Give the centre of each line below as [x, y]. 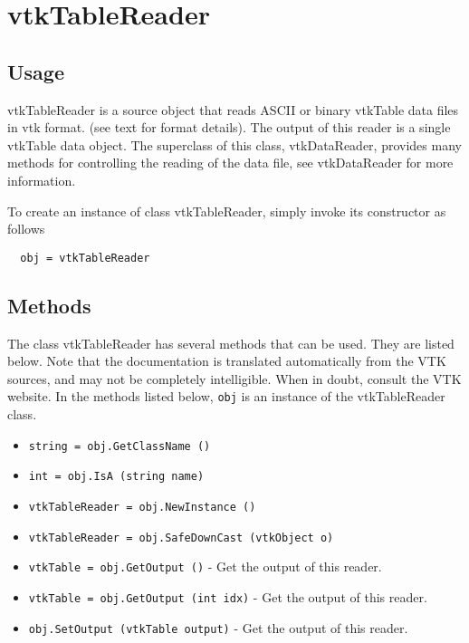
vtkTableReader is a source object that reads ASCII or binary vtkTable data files [233, 109]
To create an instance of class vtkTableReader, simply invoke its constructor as [227, 211]
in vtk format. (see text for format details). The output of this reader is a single [229, 127]
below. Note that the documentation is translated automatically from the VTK [227, 361]
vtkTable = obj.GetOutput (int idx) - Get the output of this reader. [228, 596]
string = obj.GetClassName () [120, 446]
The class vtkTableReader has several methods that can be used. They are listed [231, 343]
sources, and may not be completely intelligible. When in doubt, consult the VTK [234, 378]
